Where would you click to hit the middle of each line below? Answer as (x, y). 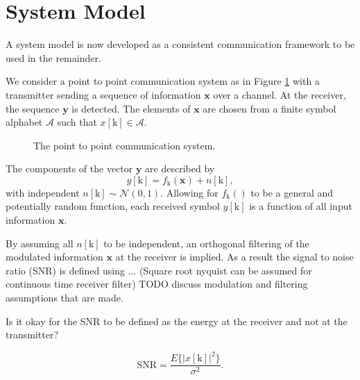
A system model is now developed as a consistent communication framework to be (180, 44)
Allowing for (192, 192)
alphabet (24, 122)
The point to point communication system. (125, 145)
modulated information (54, 257)
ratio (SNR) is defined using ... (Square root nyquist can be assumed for (159, 270)
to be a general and (292, 192)
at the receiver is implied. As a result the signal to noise (234, 257)
